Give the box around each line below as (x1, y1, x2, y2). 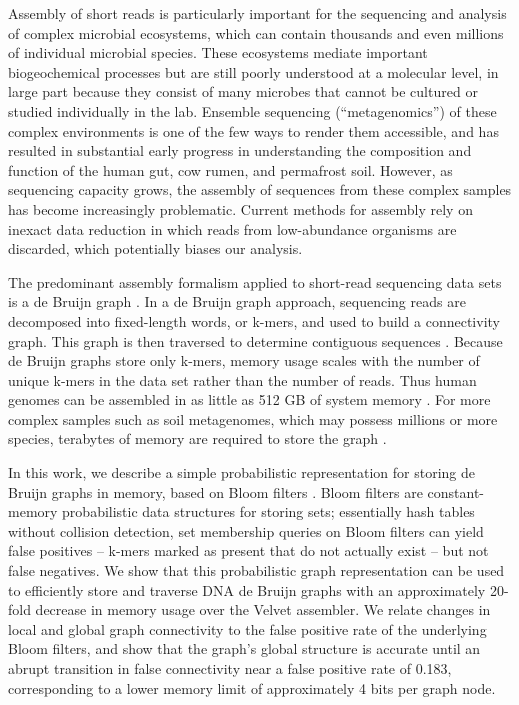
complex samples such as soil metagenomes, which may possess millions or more (8, 408, 498, 429)
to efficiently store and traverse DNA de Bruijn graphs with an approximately (8, 579, 486, 600)
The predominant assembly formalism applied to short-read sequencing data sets (8, 271, 502, 292)
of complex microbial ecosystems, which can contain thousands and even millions (8, 22, 504, 43)
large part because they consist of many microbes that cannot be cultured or (8, 81, 478, 102)
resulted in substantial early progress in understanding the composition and (8, 140, 472, 161)
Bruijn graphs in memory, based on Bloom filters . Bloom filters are (8, 481, 423, 502)
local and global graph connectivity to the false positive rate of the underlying (8, 618, 487, 639)
